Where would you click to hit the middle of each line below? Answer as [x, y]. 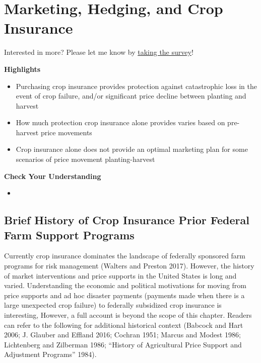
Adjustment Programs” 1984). [50, 354]
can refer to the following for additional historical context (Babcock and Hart [124, 325]
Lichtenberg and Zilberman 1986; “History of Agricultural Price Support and [123, 344]
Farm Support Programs [69, 235]
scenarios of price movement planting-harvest [85, 159]
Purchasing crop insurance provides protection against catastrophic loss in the [136, 86]
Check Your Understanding [53, 176]
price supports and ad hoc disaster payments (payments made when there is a [124, 295]
